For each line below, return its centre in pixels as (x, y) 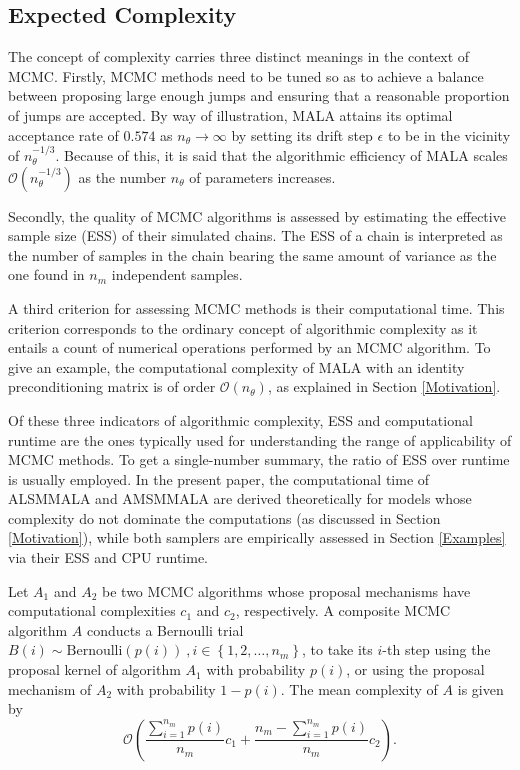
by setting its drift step (302, 134)
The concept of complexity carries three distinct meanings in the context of (239, 56)
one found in (46, 274)
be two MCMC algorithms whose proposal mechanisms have (286, 590)
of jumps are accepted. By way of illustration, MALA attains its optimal (230, 114)
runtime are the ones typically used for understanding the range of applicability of (260, 439)
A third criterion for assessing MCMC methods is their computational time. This (256, 307)
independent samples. (177, 274)
